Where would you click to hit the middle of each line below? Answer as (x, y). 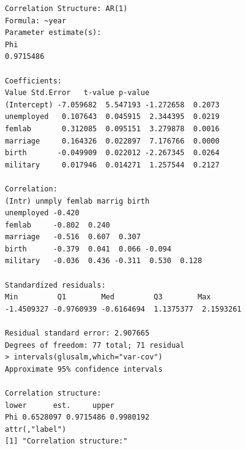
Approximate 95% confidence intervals (84, 369)
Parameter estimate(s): (53, 33)
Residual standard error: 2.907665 (77, 333)
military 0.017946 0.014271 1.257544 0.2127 (112, 165)
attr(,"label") (35, 429)
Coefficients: (33, 81)
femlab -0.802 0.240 (57, 225)
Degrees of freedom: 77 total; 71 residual (95, 345)
